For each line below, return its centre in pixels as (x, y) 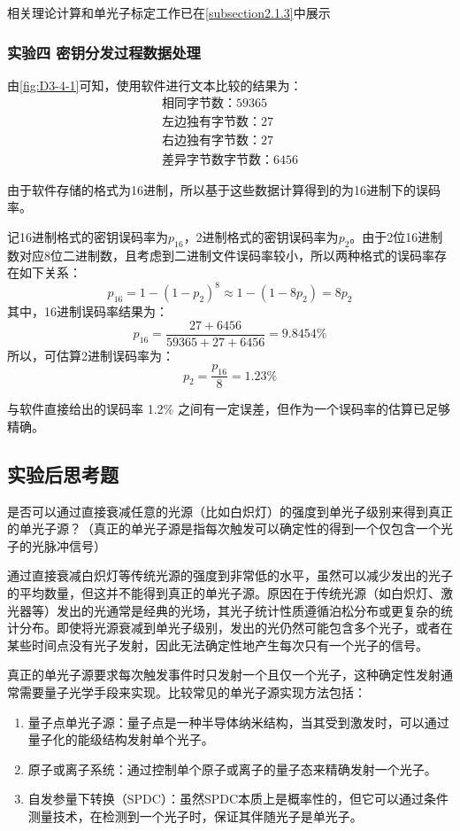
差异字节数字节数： (218, 160)
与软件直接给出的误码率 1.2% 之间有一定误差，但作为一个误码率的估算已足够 (229, 409)
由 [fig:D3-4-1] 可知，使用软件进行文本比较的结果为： (155, 85)
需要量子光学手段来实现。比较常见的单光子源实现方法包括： (192, 692)
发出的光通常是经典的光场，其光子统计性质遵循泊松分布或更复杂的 (248, 610)
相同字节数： (199, 104)
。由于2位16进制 (396, 236)
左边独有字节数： (211, 123)
